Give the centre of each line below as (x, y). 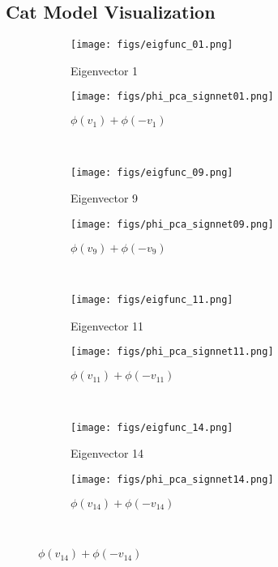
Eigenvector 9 (105, 198)
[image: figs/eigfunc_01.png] (152, 45)
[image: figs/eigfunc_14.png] (152, 427)
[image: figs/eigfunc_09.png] (152, 172)
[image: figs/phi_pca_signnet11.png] (172, 352)
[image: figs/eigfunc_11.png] (152, 300)
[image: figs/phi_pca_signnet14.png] (172, 479)
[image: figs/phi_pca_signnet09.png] (172, 224)
